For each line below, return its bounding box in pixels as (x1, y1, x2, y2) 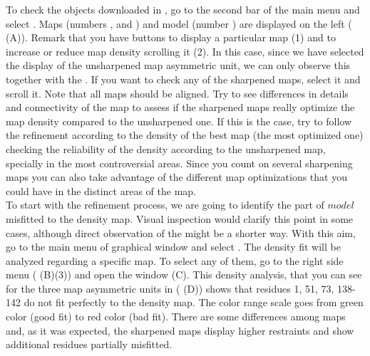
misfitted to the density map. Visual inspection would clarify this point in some (6, 211, 354, 226)
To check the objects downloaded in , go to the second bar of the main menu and (6, 2, 360, 16)
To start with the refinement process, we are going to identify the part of (6, 197, 324, 212)
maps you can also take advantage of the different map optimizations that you (6, 169, 347, 184)
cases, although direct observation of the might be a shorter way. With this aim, (6, 225, 356, 240)
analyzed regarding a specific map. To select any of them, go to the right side (6, 253, 344, 268)
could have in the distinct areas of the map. (6, 183, 196, 198)
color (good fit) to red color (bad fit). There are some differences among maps (6, 309, 346, 324)
